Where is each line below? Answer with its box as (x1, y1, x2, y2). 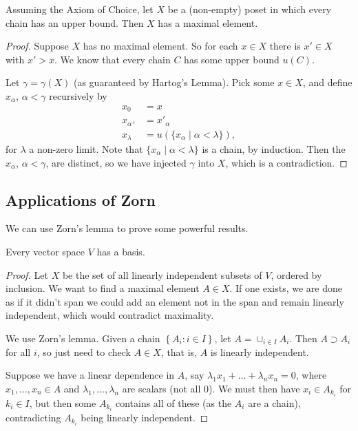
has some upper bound (184, 52, 280, 66)
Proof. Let (6, 267, 48, 282)
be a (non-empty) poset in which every (167, 2, 332, 16)
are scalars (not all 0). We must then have (122, 381, 300, 395)
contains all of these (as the (115, 395, 232, 410)
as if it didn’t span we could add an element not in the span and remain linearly (6, 294, 344, 308)
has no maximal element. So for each (83, 39, 238, 53)
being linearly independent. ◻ (81, 410, 209, 424)
